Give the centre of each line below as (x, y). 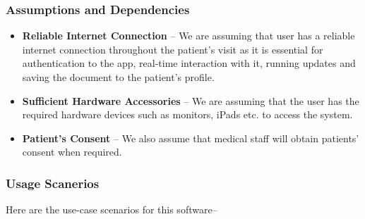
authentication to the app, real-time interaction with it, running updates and (189, 63)
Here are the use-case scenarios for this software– (112, 209)
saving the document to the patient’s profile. (118, 77)
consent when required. (72, 152)
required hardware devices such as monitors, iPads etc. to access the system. (187, 114)
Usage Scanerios (53, 183)
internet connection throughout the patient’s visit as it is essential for (173, 49)
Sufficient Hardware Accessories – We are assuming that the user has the (191, 100)
